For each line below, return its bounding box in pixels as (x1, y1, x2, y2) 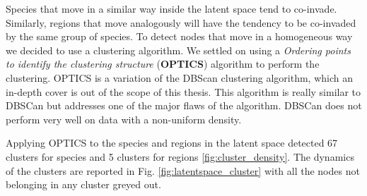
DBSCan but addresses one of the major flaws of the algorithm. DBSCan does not (6, 98, 362, 113)
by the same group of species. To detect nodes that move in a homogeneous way (6, 29, 353, 44)
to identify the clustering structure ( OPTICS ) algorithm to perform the (6, 56, 320, 71)
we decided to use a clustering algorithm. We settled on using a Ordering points (6, 42, 351, 57)
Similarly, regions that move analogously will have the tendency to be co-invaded (6, 15, 356, 30)
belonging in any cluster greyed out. (6, 177, 161, 192)
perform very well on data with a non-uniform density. (6, 111, 242, 126)
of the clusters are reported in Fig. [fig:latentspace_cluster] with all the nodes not (6, 163, 360, 178)
